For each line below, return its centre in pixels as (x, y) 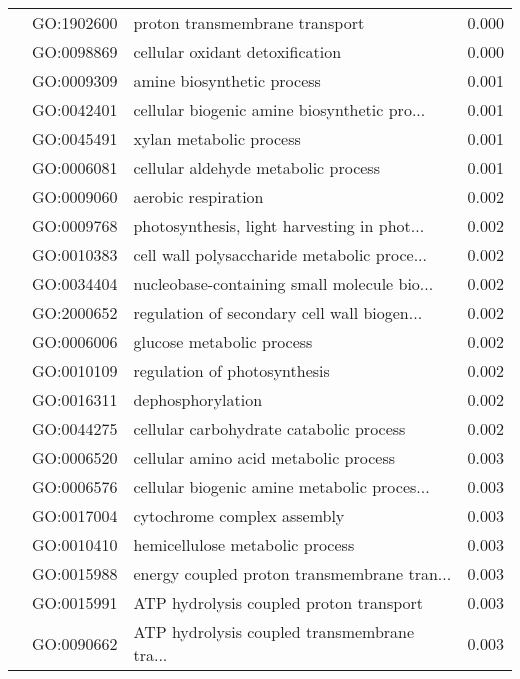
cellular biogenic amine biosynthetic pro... (279, 109)
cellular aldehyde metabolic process (256, 167)
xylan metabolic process (217, 138)
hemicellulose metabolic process (244, 544)
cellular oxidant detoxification (237, 51)
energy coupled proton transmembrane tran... (292, 573)
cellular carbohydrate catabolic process (269, 428)
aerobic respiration (198, 196)
